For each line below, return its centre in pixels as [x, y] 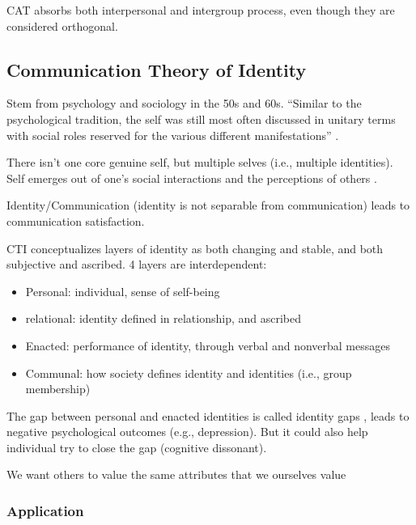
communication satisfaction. [76, 220]
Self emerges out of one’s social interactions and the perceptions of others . [192, 178]
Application [45, 510]
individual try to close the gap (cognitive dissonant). [137, 447]
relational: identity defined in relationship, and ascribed [163, 318]
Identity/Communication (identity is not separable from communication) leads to [208, 205]
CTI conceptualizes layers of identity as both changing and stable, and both [195, 248]
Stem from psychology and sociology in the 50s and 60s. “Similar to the [184, 103]
